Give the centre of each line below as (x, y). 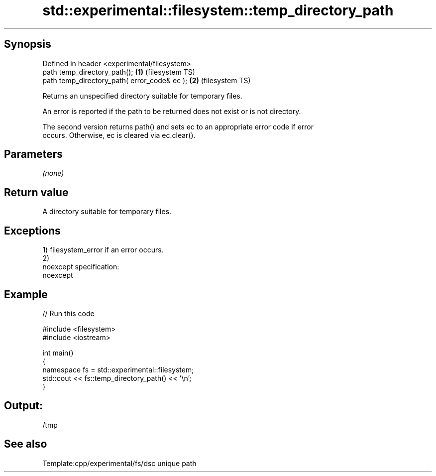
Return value (36, 192)
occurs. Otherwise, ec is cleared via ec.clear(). (119, 135)
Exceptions (32, 231)
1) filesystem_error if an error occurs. (103, 250)
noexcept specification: (81, 267)
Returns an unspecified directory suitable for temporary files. (142, 96)
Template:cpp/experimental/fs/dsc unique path (119, 463)
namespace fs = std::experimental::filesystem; (118, 369)
